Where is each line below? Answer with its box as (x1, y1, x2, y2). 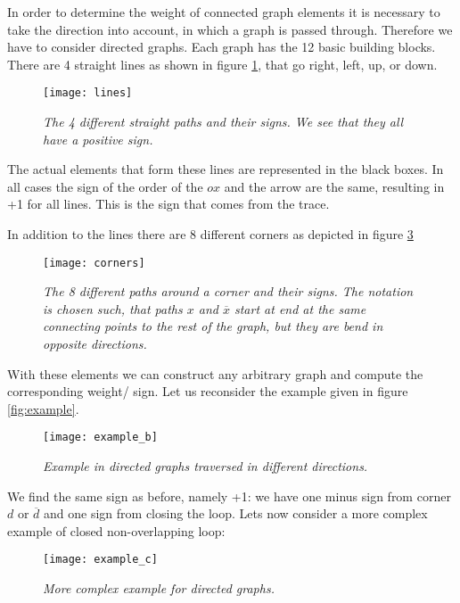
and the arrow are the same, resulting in (224, 177, 445, 195)
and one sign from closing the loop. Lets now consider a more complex (44, 504, 428, 523)
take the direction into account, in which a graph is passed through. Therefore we (7, 20, 453, 38)
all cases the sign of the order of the (7, 177, 203, 195)
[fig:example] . (7, 399, 79, 417)
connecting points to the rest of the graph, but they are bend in (43, 317, 383, 335)
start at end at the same (234, 299, 366, 318)
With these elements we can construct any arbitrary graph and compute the (7, 364, 423, 383)
